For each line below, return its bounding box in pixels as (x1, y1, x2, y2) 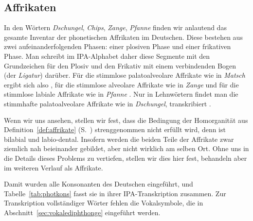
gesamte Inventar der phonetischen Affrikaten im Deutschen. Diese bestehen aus (4, 32, 243, 42)
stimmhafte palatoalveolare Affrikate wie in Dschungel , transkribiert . (4, 98, 211, 108)
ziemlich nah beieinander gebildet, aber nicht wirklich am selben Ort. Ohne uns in (4, 143, 249, 153)
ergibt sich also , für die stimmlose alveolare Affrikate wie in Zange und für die (4, 79, 239, 89)
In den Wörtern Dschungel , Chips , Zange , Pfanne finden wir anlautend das (4, 22, 227, 33)
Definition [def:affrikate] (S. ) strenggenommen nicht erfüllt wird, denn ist (4, 124, 226, 135)
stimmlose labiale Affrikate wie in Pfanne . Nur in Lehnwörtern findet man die (4, 89, 238, 99)
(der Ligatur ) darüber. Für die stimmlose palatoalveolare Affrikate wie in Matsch (4, 70, 245, 80)
